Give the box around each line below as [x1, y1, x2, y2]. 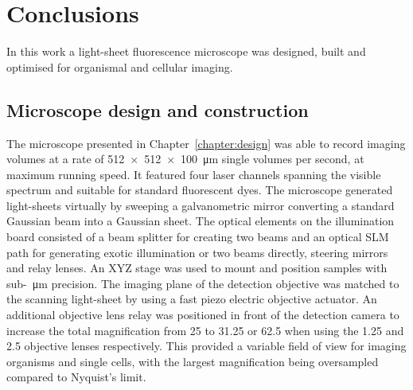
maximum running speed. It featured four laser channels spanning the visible [6, 166, 381, 182]
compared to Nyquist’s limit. [6, 369, 146, 385]
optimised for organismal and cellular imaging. [6, 58, 233, 75]
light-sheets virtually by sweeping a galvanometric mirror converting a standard [6, 197, 395, 213]
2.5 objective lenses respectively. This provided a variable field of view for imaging [6, 337, 407, 354]
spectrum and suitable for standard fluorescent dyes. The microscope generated [6, 181, 393, 198]
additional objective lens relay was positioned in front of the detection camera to [6, 306, 399, 323]
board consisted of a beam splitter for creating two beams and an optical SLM [6, 228, 389, 245]
